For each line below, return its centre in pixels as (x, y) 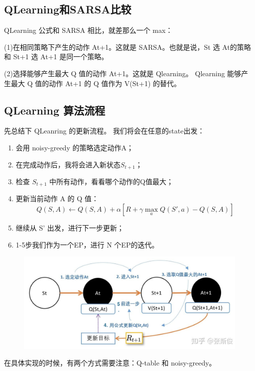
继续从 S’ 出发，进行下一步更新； (70, 228)
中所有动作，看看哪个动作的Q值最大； (111, 182)
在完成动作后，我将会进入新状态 (68, 164)
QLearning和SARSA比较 (68, 9)
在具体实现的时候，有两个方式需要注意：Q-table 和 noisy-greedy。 (110, 363)
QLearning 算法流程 (55, 110)
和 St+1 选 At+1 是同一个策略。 (56, 57)
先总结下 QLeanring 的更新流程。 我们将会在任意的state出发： (104, 131)
